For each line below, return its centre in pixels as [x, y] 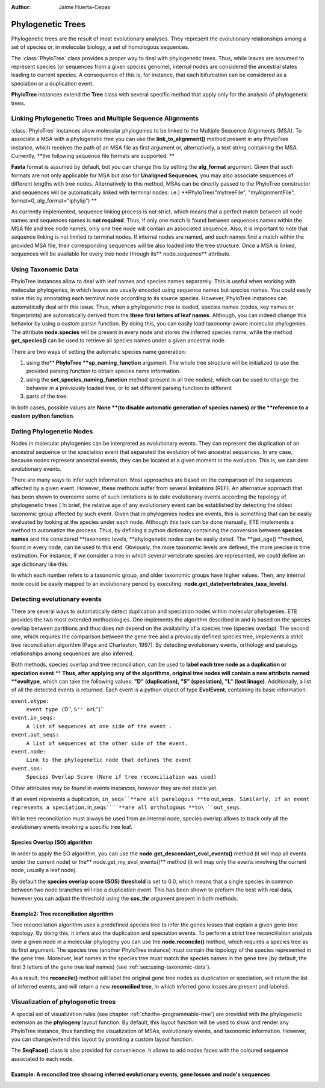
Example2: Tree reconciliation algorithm [62, 914]
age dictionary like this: [40, 564]
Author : [21, 7]
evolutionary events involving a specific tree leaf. [72, 827]
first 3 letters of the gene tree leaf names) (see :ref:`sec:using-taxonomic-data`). [111, 967]
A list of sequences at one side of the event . [99, 726]
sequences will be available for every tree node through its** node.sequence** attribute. [121, 254]
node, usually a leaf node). [44, 870]
